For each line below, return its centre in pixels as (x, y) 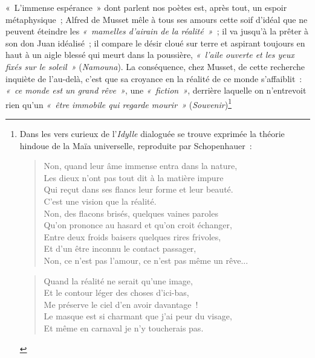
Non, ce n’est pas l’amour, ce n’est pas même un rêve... (146, 260)
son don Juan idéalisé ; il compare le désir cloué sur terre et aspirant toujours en (155, 43)
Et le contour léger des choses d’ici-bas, (116, 292)
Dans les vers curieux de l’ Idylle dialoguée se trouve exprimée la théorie (152, 133)
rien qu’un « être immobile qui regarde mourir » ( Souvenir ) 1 (119, 103)
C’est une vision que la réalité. (100, 201)
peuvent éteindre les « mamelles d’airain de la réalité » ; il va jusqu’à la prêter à (157, 31)
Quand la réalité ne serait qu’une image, (118, 280)
